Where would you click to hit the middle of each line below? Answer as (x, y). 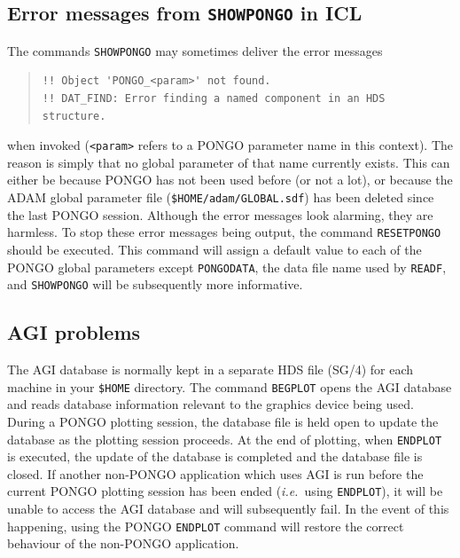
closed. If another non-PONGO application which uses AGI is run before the (215, 473)
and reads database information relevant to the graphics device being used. (211, 404)
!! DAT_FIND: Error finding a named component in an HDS (214, 99)
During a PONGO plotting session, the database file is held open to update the (223, 421)
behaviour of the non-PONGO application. (123, 543)
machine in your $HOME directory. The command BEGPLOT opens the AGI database (230, 386)
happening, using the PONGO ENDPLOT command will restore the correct (206, 526)
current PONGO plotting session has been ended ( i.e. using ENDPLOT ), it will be (225, 491)
